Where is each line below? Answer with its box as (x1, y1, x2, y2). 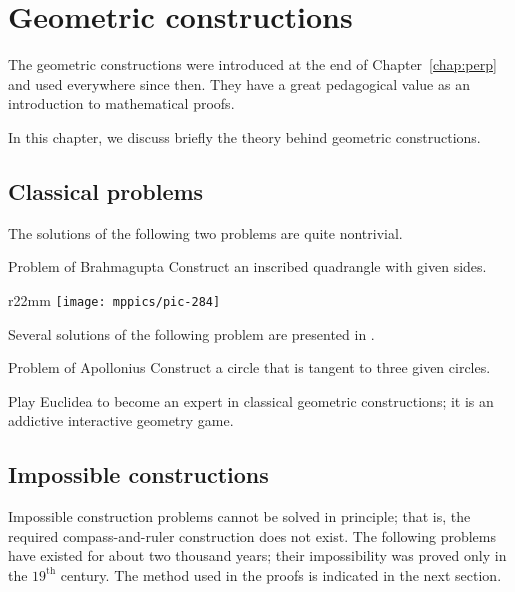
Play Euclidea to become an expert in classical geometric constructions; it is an (8, 390, 494, 411)
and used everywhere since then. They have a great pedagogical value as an (8, 73, 470, 94)
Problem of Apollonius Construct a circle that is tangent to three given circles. (8, 357, 491, 378)
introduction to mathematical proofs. (8, 93, 235, 114)
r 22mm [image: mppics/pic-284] (8, 289, 221, 310)
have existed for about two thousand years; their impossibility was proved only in (8, 545, 507, 566)
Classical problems (8, 175, 204, 206)
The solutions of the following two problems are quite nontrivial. (8, 222, 403, 243)
